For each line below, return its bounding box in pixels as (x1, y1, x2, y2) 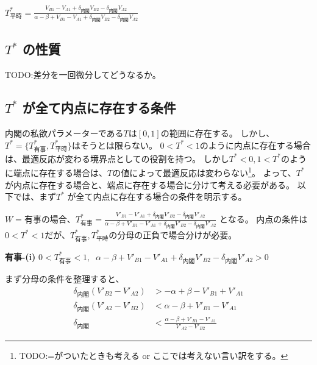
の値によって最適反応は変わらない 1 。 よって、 (112, 165, 296, 179)
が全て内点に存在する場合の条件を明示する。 (67, 190, 247, 203)
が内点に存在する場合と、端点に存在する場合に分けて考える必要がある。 (5, 178, 295, 191)
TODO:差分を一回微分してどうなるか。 (5, 68, 161, 81)
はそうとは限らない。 (71, 138, 157, 151)
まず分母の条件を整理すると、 (5, 272, 124, 285)
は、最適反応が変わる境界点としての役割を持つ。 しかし (5, 152, 229, 165)
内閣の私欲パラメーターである (5, 126, 124, 139)
